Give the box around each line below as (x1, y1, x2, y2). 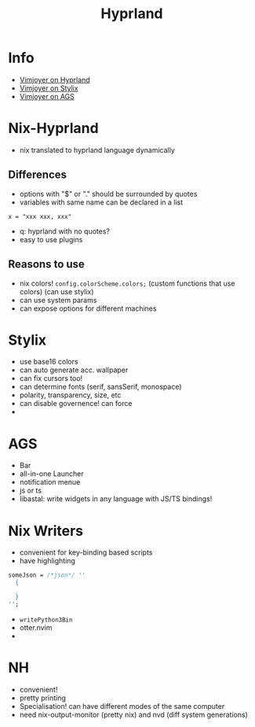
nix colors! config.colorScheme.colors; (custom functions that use (19, 279, 235, 288)
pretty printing (19, 693, 67, 703)
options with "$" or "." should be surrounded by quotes (19, 189, 198, 198)
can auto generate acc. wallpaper (19, 365, 129, 375)
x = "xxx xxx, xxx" (8, 212, 72, 220)
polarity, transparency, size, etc (19, 390, 122, 400)
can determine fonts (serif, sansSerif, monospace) (19, 382, 182, 392)
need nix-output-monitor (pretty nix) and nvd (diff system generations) (19, 710, 249, 719)
